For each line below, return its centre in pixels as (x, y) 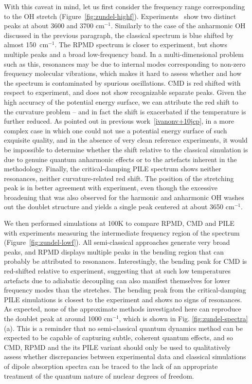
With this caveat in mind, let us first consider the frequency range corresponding (125, 6)
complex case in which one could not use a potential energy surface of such (116, 130)
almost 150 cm (26, 45)
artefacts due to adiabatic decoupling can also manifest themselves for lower (117, 280)
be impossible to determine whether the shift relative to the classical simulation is (126, 149)
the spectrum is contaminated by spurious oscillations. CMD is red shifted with (122, 82)
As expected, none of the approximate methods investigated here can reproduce (123, 309)
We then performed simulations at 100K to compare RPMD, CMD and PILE (119, 223)
